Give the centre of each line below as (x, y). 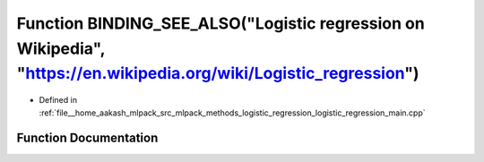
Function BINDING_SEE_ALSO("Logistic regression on (220, 23)
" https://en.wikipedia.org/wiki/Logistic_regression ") (218, 74)
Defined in (58, 100)
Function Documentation (87, 138)
